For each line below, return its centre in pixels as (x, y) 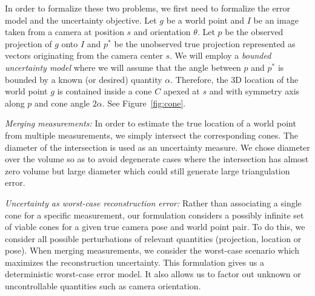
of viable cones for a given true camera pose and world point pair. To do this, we (155, 227)
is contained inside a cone (104, 91)
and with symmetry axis (254, 91)
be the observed (254, 32)
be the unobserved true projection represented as (205, 43)
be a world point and (205, 20)
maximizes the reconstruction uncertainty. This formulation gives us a (134, 262)
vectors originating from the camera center (84, 55)
